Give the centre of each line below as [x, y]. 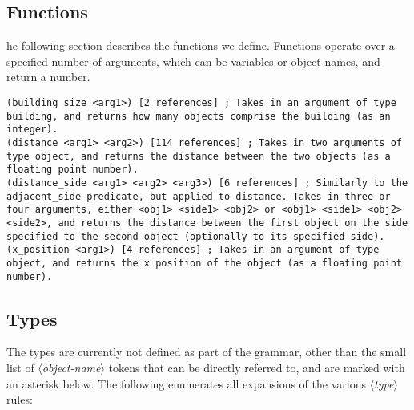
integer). [32, 130]
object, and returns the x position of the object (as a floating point [204, 263]
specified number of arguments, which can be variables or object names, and [193, 61]
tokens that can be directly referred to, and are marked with [257, 367]
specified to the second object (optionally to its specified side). [196, 236]
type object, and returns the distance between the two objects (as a [199, 156]
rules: [20, 399]
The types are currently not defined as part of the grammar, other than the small [207, 352]
